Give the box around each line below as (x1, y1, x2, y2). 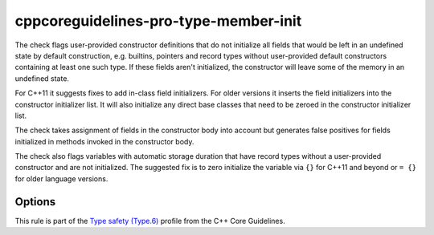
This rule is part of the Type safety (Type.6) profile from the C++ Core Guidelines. (14, 216, 285, 225)
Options (14, 195, 56, 209)
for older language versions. (14, 173, 108, 184)
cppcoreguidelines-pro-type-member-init (14, 12, 302, 30)
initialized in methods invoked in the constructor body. (14, 136, 194, 146)
